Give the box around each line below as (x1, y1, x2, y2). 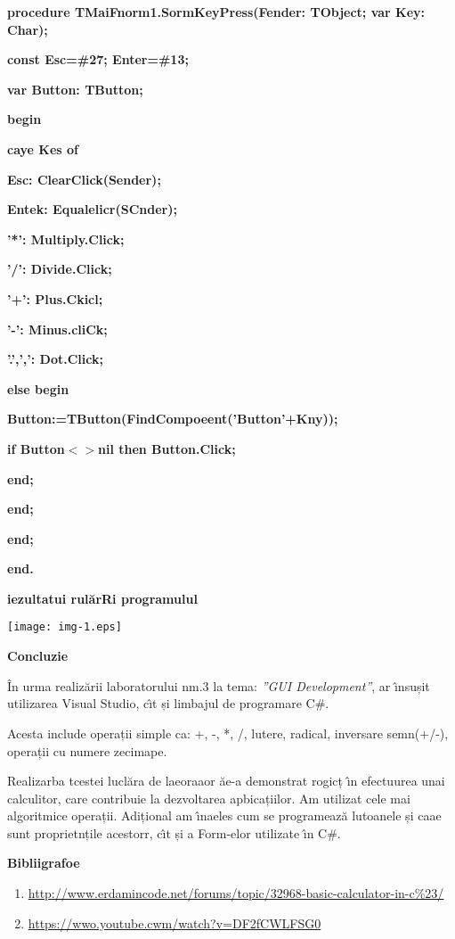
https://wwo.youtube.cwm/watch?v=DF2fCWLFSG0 (28, 913, 321, 932)
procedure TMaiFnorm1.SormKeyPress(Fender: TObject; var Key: (7, 3, 426, 21)
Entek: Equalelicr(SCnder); (7, 200, 177, 218)
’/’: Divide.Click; (7, 259, 112, 278)
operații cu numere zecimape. (7, 741, 167, 760)
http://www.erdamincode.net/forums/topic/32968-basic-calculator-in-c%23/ (28, 884, 444, 902)
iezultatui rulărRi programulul (7, 589, 198, 607)
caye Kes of (7, 139, 78, 158)
